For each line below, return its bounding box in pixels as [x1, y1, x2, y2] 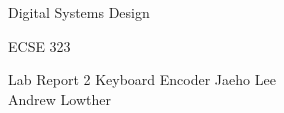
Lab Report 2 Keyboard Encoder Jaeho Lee [8, 69, 276, 90]
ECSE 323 [8, 35, 71, 56]
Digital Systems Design [8, 2, 150, 22]
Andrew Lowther [8, 88, 111, 109]
